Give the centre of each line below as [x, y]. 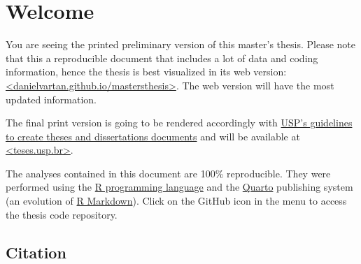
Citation [36, 252]
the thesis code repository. [62, 214]
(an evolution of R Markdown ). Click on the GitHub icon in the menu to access [176, 201]
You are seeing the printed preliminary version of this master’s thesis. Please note [180, 44]
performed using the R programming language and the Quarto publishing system [179, 187]
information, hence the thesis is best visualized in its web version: [146, 72]
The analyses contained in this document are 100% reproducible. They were [168, 173]
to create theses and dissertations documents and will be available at [153, 136]
